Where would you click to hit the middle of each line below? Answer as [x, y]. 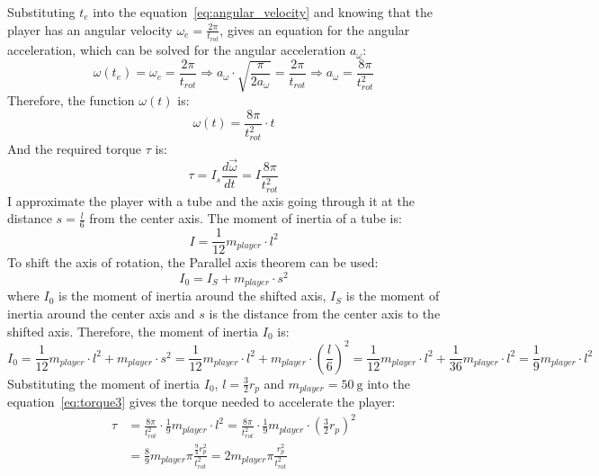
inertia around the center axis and [101, 313]
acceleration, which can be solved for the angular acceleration [177, 50]
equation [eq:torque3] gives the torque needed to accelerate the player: [201, 402]
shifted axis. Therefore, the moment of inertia [133, 331]
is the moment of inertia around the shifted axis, [192, 296]
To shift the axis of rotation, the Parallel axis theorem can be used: [193, 262]
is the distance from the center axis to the [325, 313]
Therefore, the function [71, 100]
